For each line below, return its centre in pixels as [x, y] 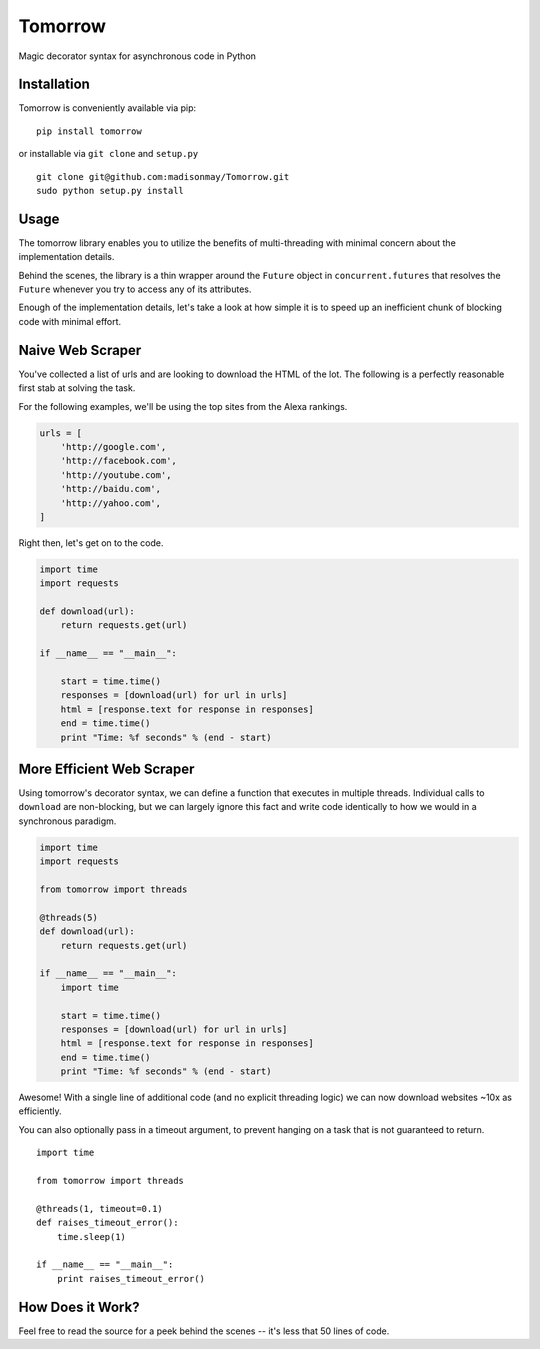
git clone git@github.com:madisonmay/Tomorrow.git [163, 176]
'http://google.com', [113, 446]
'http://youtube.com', [116, 474]
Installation [54, 84]
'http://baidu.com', [111, 489]
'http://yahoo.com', [111, 503]
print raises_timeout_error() [130, 1278]
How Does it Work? [79, 1306]
